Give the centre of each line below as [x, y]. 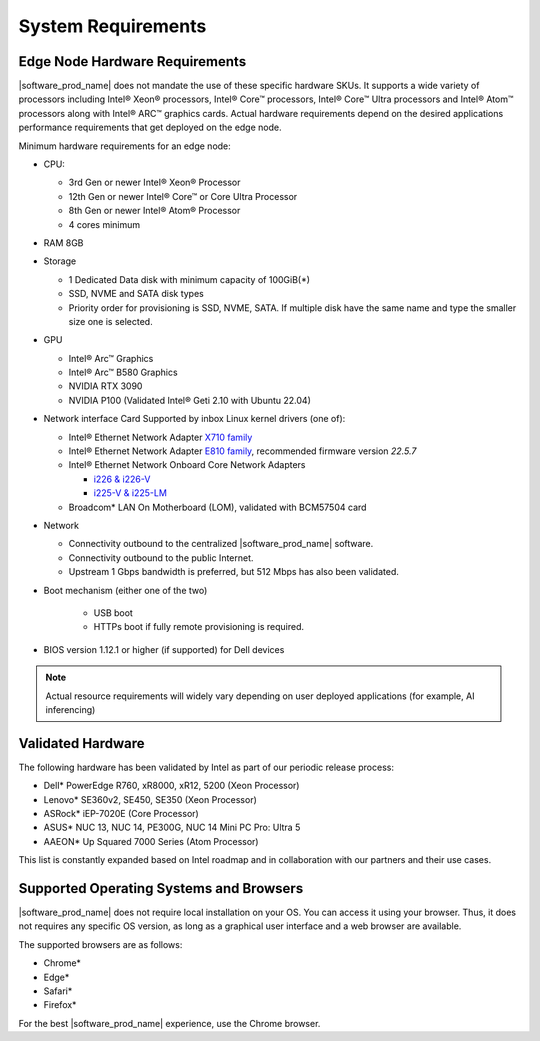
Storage [60, 261]
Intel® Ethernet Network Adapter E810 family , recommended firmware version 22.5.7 [242, 451]
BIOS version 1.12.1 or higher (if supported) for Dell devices [164, 649]
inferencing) [70, 709]
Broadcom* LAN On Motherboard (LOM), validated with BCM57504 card [217, 507]
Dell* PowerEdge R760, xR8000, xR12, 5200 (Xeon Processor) [171, 786]
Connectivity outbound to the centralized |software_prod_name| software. [221, 544]
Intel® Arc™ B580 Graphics [123, 372]
